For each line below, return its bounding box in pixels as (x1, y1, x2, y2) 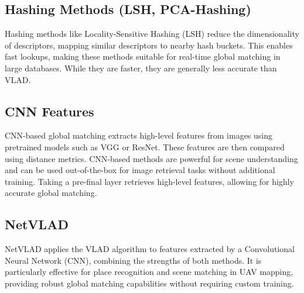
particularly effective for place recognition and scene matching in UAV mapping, (5, 266, 293, 278)
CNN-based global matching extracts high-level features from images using (5, 129, 273, 142)
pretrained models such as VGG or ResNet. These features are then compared (5, 140, 285, 153)
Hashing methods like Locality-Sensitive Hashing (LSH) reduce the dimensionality (5, 27, 299, 40)
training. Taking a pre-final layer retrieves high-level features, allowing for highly (5, 175, 294, 187)
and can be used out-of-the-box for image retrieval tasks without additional (5, 164, 275, 176)
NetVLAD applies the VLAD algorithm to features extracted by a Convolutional (5, 243, 295, 255)
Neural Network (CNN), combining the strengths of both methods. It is (5, 254, 262, 266)
